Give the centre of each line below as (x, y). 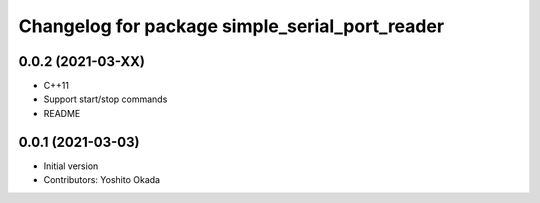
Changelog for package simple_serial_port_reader (231, 26)
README (62, 113)
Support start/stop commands (105, 99)
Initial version (71, 166)
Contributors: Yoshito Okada (101, 180)
